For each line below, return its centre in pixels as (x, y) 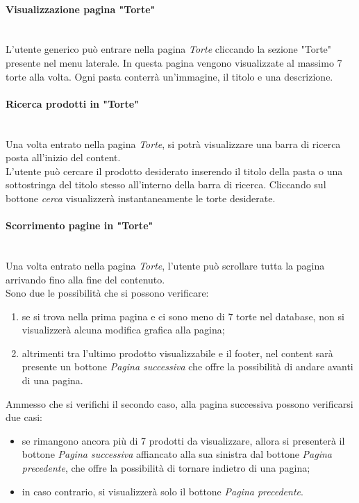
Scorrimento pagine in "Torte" (80, 225)
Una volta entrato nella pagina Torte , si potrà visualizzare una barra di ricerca (173, 143)
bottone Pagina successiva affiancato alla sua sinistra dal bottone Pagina (177, 454)
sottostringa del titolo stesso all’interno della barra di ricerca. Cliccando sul (166, 184)
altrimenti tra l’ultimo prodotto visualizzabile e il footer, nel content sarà (177, 353)
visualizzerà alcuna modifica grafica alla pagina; (123, 330)
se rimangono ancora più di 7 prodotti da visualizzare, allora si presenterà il (183, 440)
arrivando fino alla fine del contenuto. (85, 279)
